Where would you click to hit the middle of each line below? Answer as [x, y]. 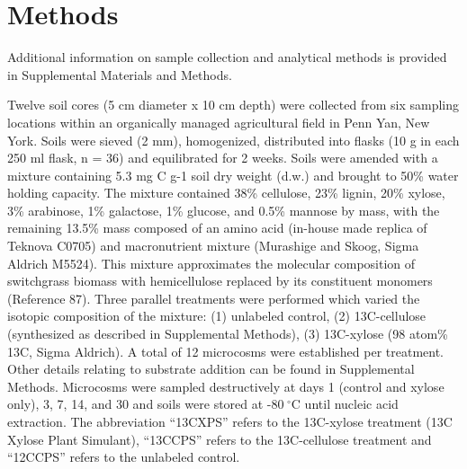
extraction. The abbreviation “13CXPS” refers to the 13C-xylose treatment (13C [230, 421]
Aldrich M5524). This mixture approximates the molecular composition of [211, 263]
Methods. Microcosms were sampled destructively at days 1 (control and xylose [226, 386]
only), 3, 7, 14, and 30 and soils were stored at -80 [146, 404]
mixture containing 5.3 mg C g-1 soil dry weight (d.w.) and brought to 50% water [233, 175]
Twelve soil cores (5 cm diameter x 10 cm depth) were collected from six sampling [233, 105]
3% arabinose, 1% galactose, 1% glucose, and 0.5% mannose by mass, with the [224, 210]
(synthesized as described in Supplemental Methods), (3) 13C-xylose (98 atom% [228, 334]
